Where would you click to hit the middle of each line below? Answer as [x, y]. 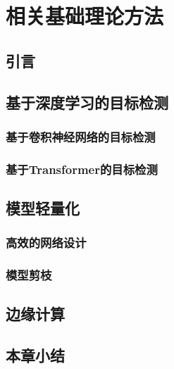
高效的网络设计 [46, 243]
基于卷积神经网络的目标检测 [81, 136]
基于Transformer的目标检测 [82, 169]
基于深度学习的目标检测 [87, 102]
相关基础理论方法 [85, 16]
